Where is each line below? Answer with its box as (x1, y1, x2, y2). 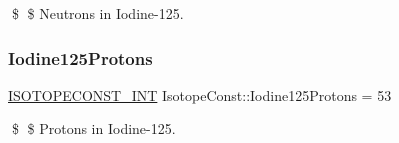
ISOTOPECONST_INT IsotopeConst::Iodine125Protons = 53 (8, 84, 392, 105)
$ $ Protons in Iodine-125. (11, 118, 176, 139)
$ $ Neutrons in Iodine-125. (11, 3, 184, 23)
